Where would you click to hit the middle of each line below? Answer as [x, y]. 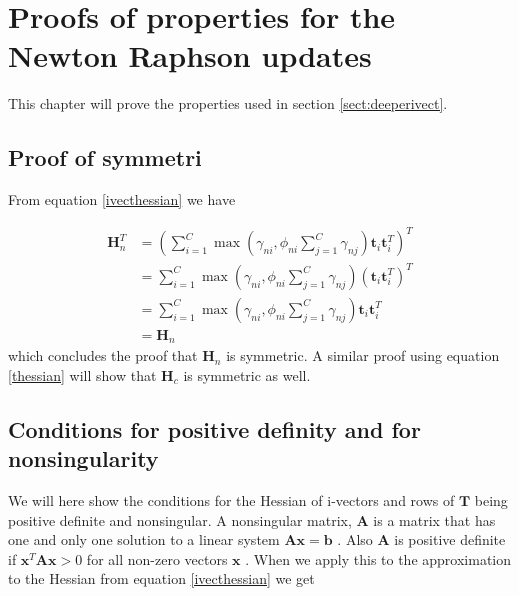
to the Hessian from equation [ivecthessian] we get [161, 578]
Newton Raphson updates [190, 55]
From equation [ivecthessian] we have [122, 199]
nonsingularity [83, 458]
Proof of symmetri [105, 157]
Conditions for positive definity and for [214, 428]
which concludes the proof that [103, 355]
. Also [355, 539]
